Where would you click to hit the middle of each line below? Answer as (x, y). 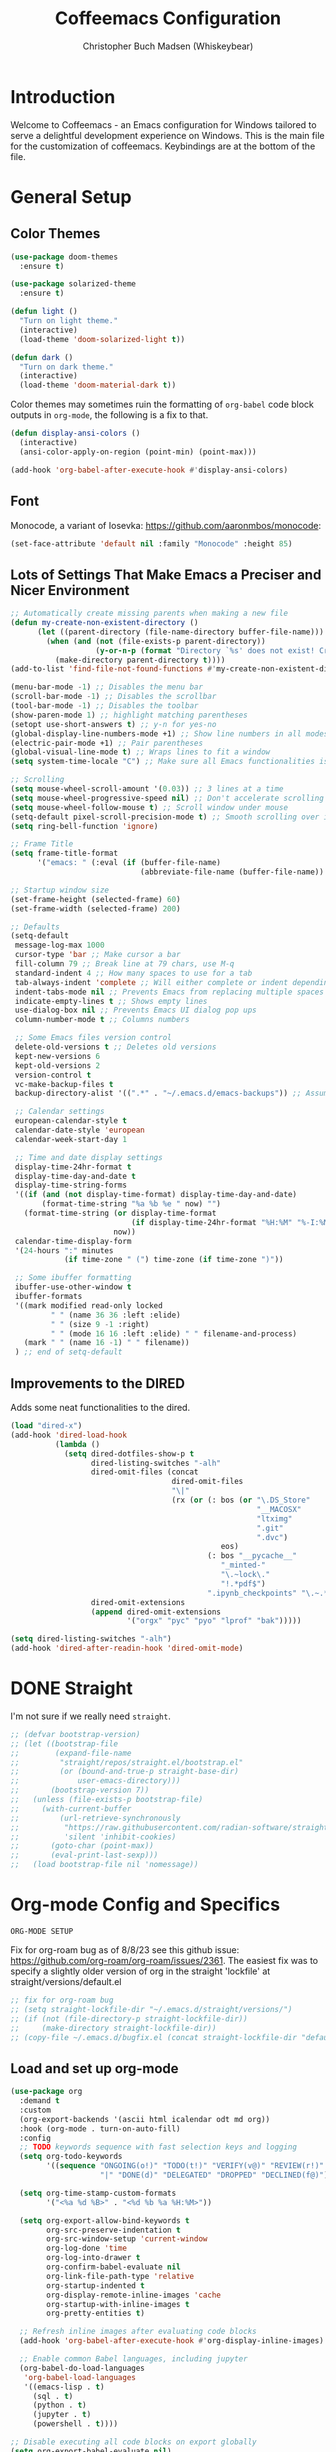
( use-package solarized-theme (73, 284)
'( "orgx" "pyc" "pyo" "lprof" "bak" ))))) (214, 1621)
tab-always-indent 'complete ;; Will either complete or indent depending (173, 982)
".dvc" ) (272, 1537)
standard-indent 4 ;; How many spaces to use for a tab (133, 973)
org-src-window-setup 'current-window (127, 2239)
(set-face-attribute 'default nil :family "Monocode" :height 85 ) (151, 543)
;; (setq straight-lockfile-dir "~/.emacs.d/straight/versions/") (151, 2009)
